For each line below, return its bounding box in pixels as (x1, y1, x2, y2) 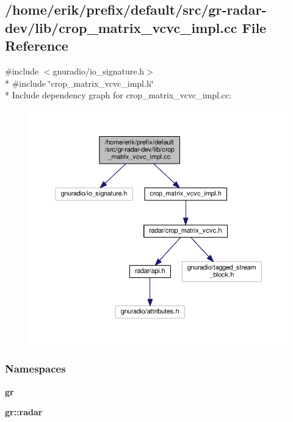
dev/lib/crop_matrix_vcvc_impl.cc (5, 18, 237, 37)
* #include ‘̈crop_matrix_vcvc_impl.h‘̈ (5, 76, 154, 89)
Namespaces (5, 361, 66, 376)
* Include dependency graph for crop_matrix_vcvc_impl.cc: (5, 89, 232, 101)
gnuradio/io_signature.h (52, 64, 145, 77)
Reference (5, 36, 68, 55)
